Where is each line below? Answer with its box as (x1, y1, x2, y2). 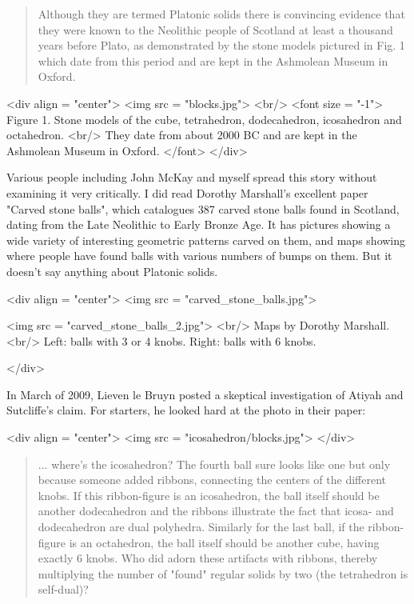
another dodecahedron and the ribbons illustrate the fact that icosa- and (38, 502, 394, 519)
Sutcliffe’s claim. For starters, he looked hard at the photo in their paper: (6, 402, 366, 418)
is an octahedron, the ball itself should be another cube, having (69, 534, 380, 550)
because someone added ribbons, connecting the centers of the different (38, 471, 386, 488)
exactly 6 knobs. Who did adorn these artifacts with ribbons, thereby (38, 550, 378, 566)
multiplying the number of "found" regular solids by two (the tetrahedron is (38, 565, 408, 582)
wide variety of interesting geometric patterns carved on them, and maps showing (6, 231, 406, 248)
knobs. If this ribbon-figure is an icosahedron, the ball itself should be (38, 486, 380, 503)
